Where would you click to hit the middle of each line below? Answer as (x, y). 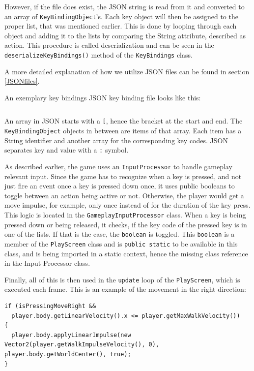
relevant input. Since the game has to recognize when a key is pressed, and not (123, 176)
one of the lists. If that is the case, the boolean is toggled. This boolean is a (120, 234)
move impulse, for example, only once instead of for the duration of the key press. (127, 205)
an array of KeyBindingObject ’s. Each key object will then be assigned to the (121, 16)
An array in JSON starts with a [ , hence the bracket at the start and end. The (124, 121)
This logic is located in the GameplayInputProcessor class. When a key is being (125, 215)
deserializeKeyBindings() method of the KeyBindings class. (99, 55)
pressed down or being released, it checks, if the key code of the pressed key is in (126, 224)
